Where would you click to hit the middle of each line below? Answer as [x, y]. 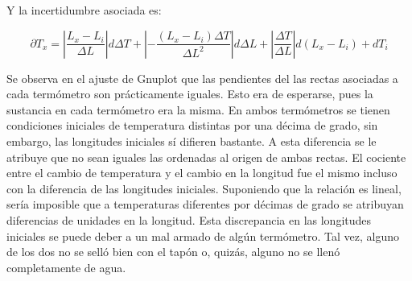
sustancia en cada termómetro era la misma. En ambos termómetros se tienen [198, 109]
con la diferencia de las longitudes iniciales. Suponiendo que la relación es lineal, [204, 188]
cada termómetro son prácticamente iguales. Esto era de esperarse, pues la [190, 94]
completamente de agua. [66, 267]
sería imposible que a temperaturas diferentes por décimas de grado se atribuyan [205, 204]
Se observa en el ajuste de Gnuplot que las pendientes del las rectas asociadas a [202, 78]
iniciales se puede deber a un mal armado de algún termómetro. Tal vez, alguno [203, 236]
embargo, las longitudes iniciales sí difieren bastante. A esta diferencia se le [192, 140]
